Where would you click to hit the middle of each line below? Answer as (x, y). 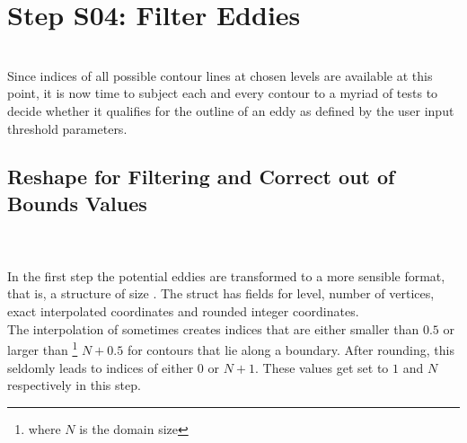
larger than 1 (43, 348)
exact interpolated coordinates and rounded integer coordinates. (183, 311)
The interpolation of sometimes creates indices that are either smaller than (213, 328)
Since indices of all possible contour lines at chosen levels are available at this (220, 75)
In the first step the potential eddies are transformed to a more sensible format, (226, 275)
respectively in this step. (74, 385)
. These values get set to (322, 367)
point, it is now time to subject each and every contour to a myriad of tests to (223, 93)
